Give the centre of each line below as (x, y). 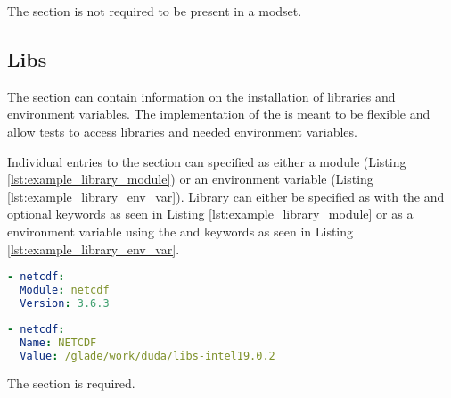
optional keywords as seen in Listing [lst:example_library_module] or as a (210, 214)
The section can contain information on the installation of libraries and (201, 96)
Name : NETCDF (58, 342)
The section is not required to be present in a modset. (155, 11)
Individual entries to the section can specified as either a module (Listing (207, 161)
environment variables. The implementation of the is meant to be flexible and (219, 114)
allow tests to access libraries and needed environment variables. (182, 131)
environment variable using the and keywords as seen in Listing (180, 231)
